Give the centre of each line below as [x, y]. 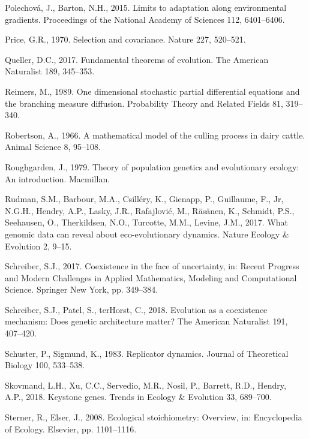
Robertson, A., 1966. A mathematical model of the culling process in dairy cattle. [155, 135]
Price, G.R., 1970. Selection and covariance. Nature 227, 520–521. [125, 39]
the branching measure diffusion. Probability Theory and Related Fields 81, [144, 103]
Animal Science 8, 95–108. [53, 147]
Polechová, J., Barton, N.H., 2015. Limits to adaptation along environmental [146, 7]
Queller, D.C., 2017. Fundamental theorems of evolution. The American [137, 59]
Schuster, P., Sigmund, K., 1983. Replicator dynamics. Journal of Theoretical [147, 353]
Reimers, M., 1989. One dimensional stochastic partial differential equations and [152, 91]
